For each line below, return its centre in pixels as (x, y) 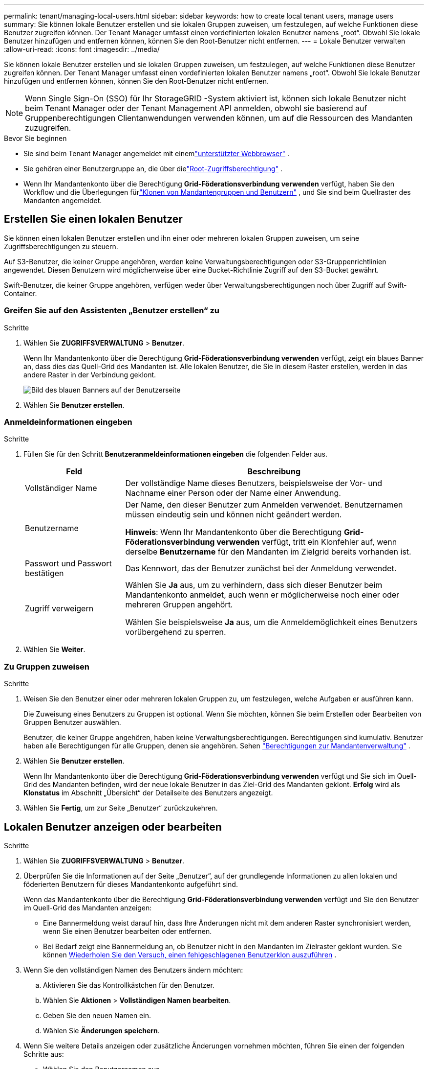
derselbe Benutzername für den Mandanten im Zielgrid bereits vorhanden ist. (268, 552)
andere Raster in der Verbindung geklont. (90, 374)
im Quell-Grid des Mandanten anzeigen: (88, 907)
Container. (21, 293)
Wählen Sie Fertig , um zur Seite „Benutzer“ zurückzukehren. (121, 808)
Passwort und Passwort (68, 564)
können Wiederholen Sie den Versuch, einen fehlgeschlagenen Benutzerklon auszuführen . (190, 954)
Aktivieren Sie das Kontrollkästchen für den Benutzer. (129, 985)
